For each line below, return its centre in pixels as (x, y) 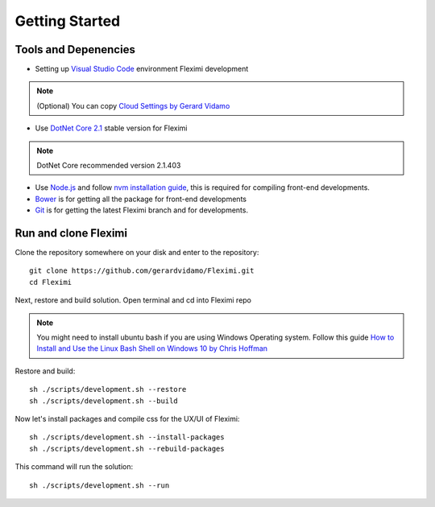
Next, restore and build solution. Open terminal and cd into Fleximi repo (133, 300)
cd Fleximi (51, 282)
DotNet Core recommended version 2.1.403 (109, 166)
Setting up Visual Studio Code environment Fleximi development (142, 69)
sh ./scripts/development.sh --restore (108, 390)
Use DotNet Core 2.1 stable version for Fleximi (111, 128)
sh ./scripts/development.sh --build (104, 401)
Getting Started (68, 21)
